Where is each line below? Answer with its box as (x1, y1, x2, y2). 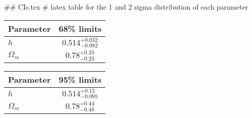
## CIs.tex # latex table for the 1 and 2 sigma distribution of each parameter (4, 2, 248, 12)
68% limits (58, 22, 102, 34)
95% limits (58, 73, 102, 85)
